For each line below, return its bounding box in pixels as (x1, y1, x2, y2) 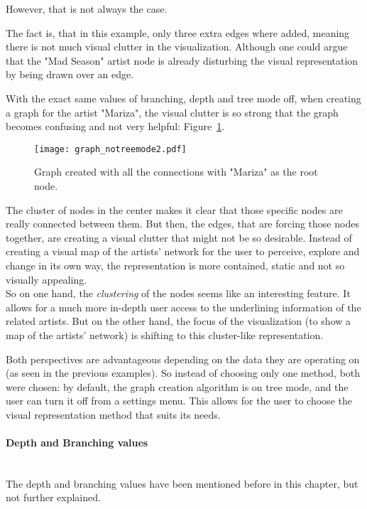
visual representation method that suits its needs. (6, 407, 221, 422)
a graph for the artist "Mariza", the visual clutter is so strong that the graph (6, 105, 339, 119)
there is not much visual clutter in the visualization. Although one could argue (6, 39, 348, 54)
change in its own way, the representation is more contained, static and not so (6, 257, 345, 272)
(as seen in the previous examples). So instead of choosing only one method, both (6, 365, 361, 380)
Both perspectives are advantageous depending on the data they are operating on (6, 351, 360, 366)
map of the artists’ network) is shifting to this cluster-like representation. (6, 327, 324, 342)
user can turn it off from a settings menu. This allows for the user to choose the (6, 393, 352, 408)
